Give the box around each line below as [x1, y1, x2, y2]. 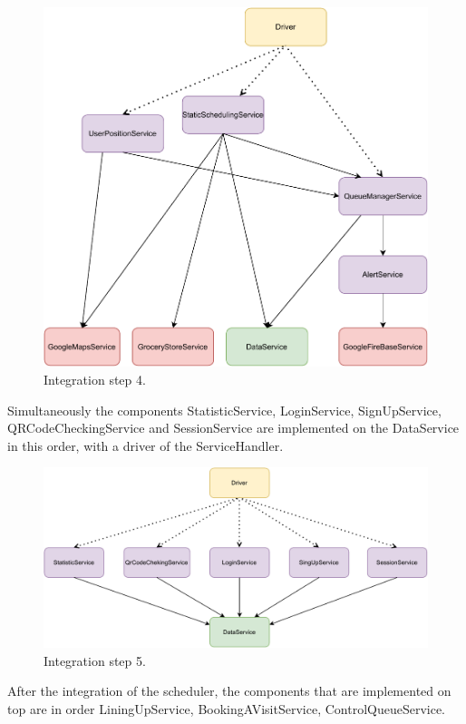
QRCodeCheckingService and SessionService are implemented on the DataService [7, 418, 460, 437]
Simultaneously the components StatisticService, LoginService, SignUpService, [7, 400, 442, 419]
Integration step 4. [44, 369, 146, 388]
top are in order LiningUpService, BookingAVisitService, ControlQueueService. [7, 699, 446, 718]
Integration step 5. [44, 651, 146, 670]
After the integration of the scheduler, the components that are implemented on [7, 681, 451, 700]
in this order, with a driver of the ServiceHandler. [7, 435, 284, 455]
